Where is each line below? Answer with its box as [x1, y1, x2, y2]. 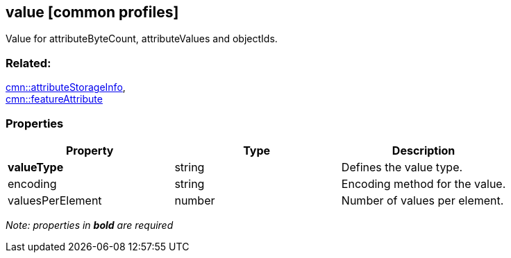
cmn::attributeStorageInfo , [6, 81, 126, 94]
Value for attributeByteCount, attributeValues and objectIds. [6, 33, 278, 45]
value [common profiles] [6, 3, 179, 21]
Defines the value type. [341, 160, 463, 174]
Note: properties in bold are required [6, 218, 174, 231]
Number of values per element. [341, 193, 504, 207]
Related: [6, 55, 51, 70]
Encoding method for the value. [341, 176, 506, 191]
